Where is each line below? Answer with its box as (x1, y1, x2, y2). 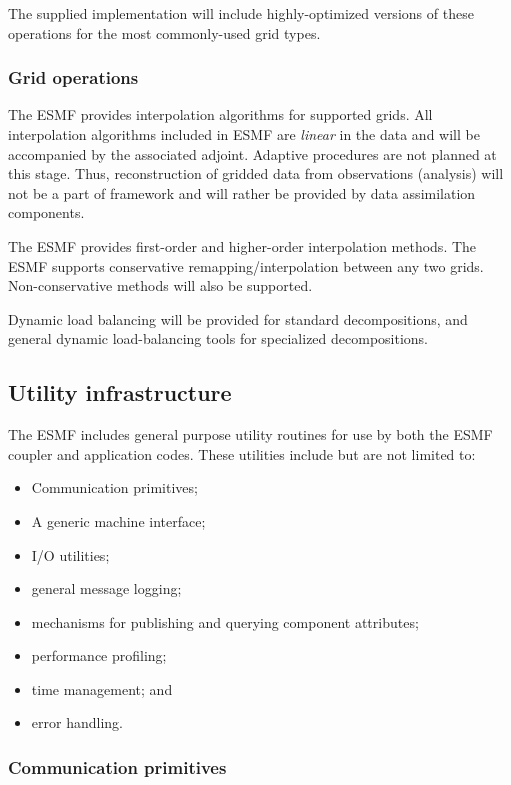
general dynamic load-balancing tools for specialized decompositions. (8, 328, 429, 349)
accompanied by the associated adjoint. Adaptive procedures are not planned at (8, 143, 497, 164)
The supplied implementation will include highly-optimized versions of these (8, 3, 474, 23)
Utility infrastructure (8, 377, 232, 408)
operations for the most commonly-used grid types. (8, 22, 321, 43)
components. (8, 202, 85, 223)
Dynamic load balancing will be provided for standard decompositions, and (8, 308, 468, 329)
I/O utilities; (31, 544, 110, 565)
